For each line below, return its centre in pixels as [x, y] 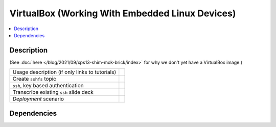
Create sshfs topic [34, 79]
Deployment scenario [38, 99]
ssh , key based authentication [48, 86]
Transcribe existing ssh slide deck [53, 92]
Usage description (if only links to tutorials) [64, 72]
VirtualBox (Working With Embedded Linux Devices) [123, 13]
